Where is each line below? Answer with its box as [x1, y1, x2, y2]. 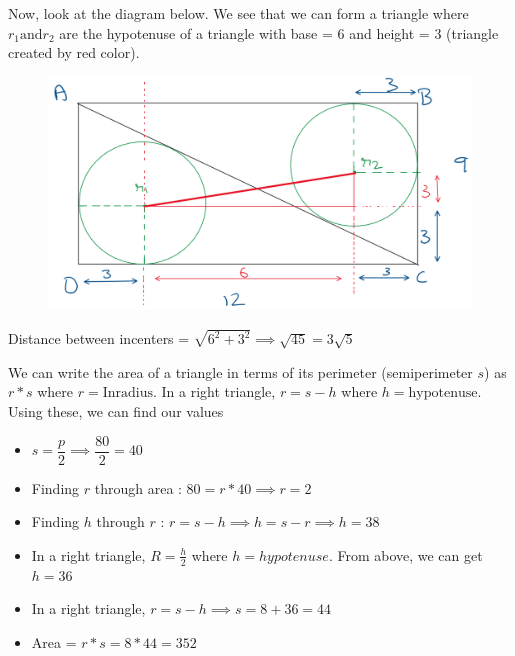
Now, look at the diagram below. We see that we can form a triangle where [8, 3, 469, 23]
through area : [94, 477, 182, 498]
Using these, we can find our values [8, 400, 224, 421]
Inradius [102, 386, 153, 401]
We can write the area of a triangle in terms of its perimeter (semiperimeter [8, 361, 473, 382]
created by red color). [8, 42, 140, 63]
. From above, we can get [328, 544, 483, 565]
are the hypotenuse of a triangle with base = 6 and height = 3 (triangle [59, 22, 499, 43]
